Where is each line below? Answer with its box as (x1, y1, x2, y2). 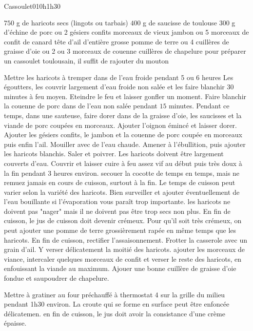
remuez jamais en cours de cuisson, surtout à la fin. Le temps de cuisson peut (4, 177, 235, 187)
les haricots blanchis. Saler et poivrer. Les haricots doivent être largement (4, 148, 224, 159)
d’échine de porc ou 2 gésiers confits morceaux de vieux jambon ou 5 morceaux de (4, 27, 249, 37)
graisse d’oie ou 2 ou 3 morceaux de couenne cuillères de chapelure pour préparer (4, 46, 246, 56)
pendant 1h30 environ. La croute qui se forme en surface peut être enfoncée (4, 299, 230, 309)
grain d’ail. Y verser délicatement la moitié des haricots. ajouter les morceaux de (4, 244, 245, 254)
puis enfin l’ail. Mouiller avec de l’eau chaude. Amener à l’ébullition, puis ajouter (4, 139, 246, 149)
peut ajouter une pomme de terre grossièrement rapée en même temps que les (4, 225, 236, 235)
